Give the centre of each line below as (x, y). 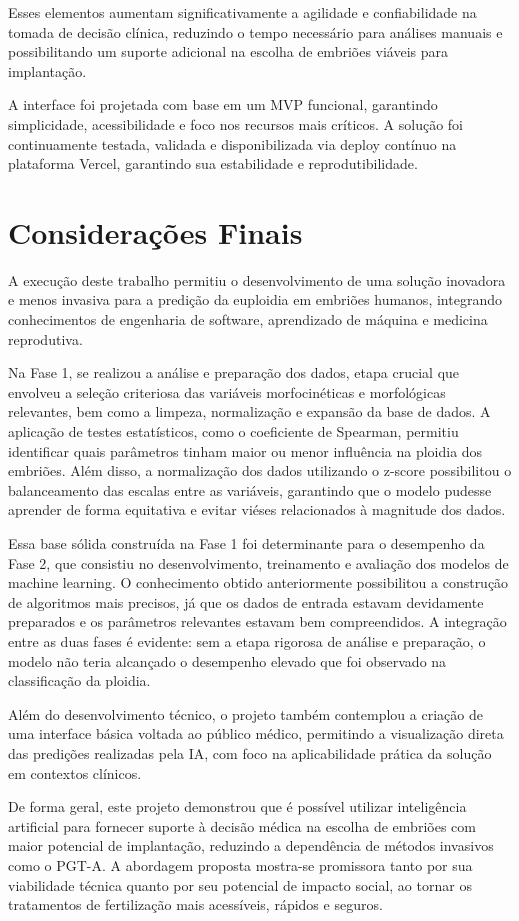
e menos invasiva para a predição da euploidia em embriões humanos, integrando (255, 299)
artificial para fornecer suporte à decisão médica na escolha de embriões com (242, 825)
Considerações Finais (155, 231)
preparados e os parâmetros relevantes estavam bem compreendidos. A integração (257, 621)
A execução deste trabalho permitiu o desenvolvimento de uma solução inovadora (257, 279)
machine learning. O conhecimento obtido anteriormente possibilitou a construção (258, 582)
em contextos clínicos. (75, 772)
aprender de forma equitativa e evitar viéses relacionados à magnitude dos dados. (257, 509)
